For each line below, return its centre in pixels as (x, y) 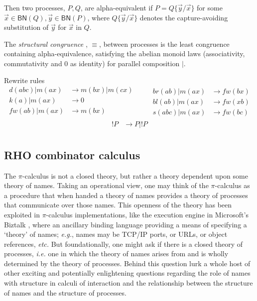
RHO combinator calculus (72, 154)
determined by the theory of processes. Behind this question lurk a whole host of (127, 263)
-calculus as (232, 185)
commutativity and (33, 63)
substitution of (26, 27)
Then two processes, (35, 7)
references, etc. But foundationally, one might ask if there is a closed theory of (124, 244)
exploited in (22, 214)
